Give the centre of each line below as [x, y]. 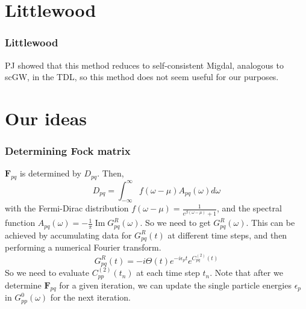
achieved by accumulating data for [68, 235]
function [20, 223]
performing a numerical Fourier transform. [83, 247]
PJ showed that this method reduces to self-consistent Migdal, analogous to [144, 65]
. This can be [270, 223]
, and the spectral [249, 208]
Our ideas [46, 118]
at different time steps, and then [227, 235]
